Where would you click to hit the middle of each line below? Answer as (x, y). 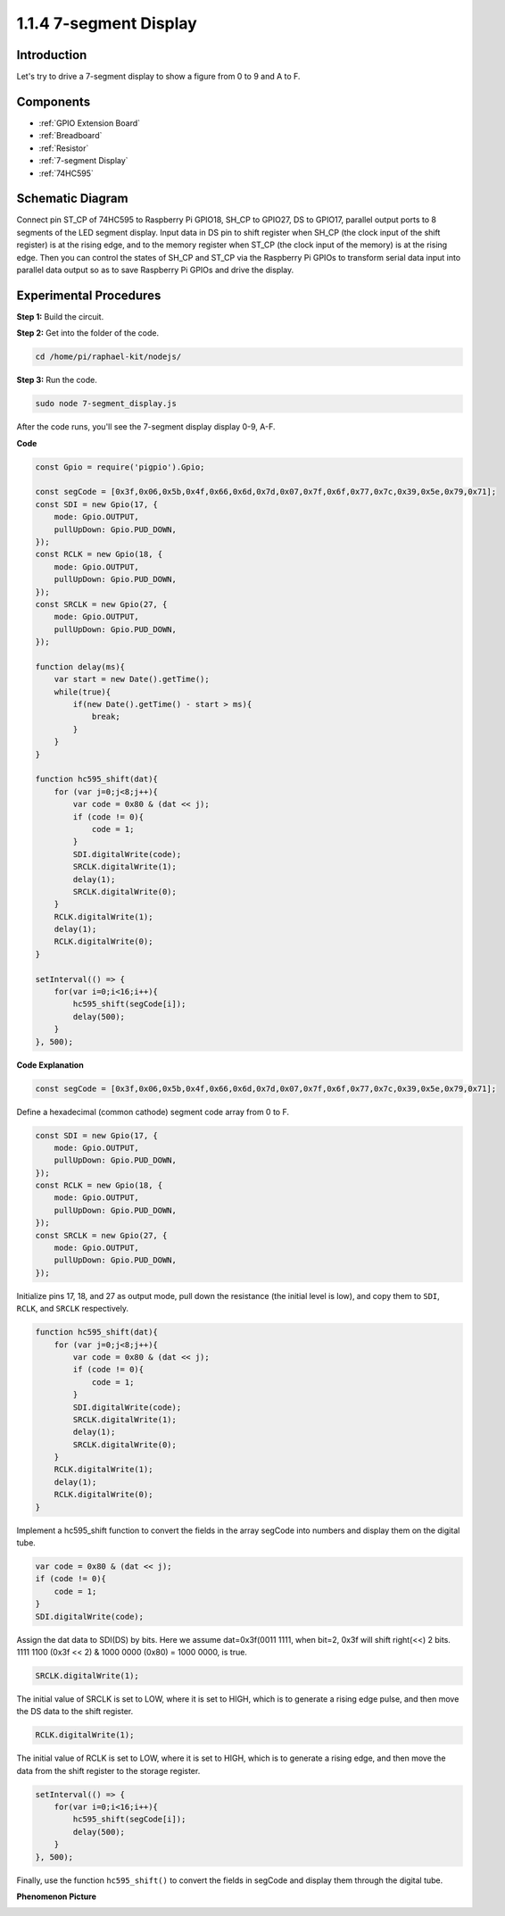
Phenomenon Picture (57, 1896)
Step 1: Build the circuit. (60, 316)
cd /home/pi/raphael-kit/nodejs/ (108, 357)
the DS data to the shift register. (75, 1712)
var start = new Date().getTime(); (132, 679)
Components (54, 101)
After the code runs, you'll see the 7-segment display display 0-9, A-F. (146, 427)
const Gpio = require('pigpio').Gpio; (120, 467)
